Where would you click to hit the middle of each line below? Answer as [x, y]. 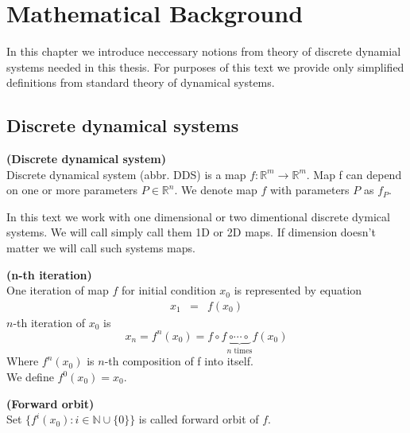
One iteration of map [58, 290]
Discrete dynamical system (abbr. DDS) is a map [126, 174]
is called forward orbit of [199, 419]
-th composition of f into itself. [179, 361]
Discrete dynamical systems [123, 125]
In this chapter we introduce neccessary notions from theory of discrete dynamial [204, 51]
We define [30, 377]
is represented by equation [298, 290]
